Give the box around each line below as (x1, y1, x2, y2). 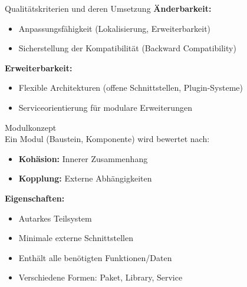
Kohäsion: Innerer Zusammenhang (18, 152, 148, 164)
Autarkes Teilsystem (18, 212, 92, 224)
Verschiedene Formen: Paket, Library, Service (18, 271, 183, 283)
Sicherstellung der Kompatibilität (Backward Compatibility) (18, 42, 236, 54)
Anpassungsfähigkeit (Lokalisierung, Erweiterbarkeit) (18, 22, 211, 34)
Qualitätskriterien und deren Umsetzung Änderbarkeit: (5, 2, 212, 14)
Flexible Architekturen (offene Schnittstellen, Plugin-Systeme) (18, 81, 243, 94)
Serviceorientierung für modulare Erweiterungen (18, 101, 192, 113)
